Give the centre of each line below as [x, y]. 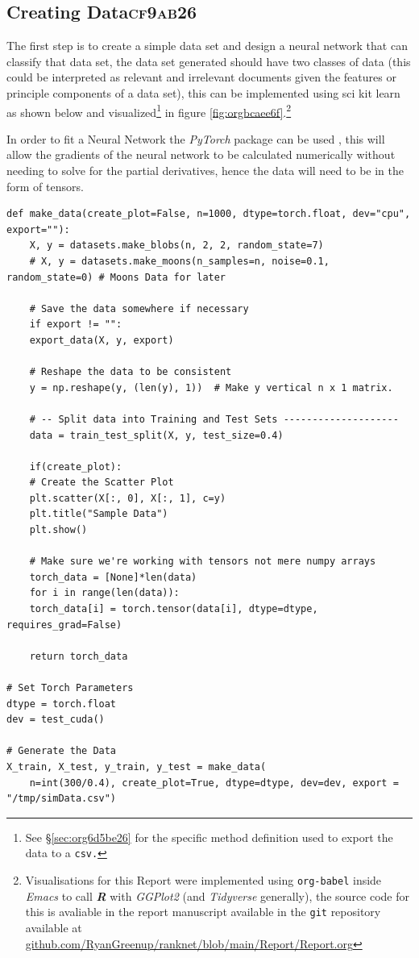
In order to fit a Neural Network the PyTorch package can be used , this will [196, 138]
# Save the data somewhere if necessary [139, 308]
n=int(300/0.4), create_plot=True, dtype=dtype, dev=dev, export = [214, 783]
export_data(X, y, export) [102, 340]
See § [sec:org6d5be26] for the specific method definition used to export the [209, 837]
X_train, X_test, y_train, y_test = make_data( [137, 766]
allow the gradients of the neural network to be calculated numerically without [201, 154]
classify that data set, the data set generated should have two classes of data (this [209, 61]
